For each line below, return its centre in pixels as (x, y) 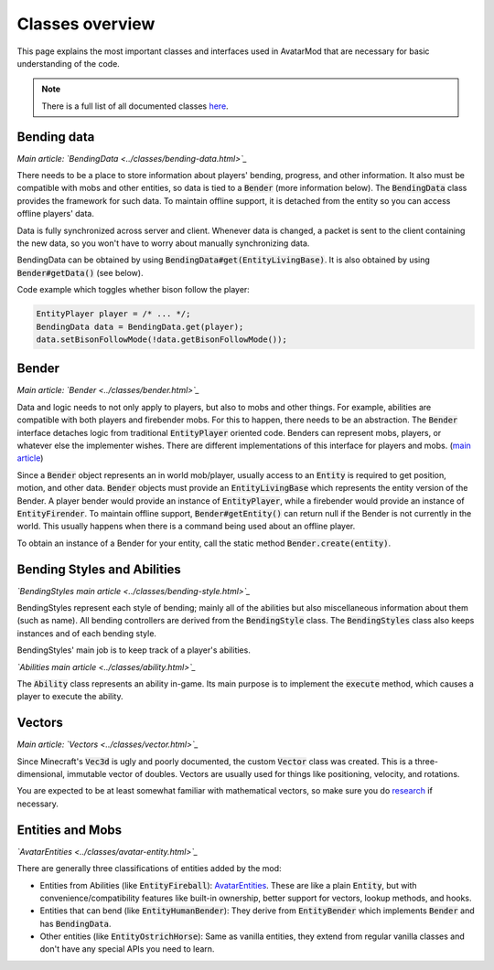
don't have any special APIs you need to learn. (127, 949)
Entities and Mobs (70, 830)
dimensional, (41, 774)
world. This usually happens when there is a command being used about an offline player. (186, 527)
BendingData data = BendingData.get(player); (140, 326)
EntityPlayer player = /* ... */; (113, 314)
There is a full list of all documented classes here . (135, 106)
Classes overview (86, 24)
